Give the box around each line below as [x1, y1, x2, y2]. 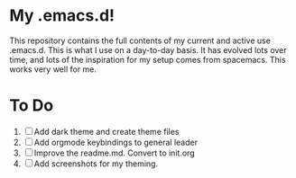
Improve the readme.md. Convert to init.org [33, 147, 196, 158]
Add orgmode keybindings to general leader [33, 137, 199, 147]
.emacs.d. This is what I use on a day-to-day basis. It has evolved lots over [9, 44, 287, 55]
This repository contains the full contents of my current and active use [9, 35, 271, 46]
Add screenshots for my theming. [33, 158, 159, 169]
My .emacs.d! [9, 5, 116, 26]
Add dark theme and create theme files [33, 126, 180, 137]
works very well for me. [9, 64, 97, 75]
